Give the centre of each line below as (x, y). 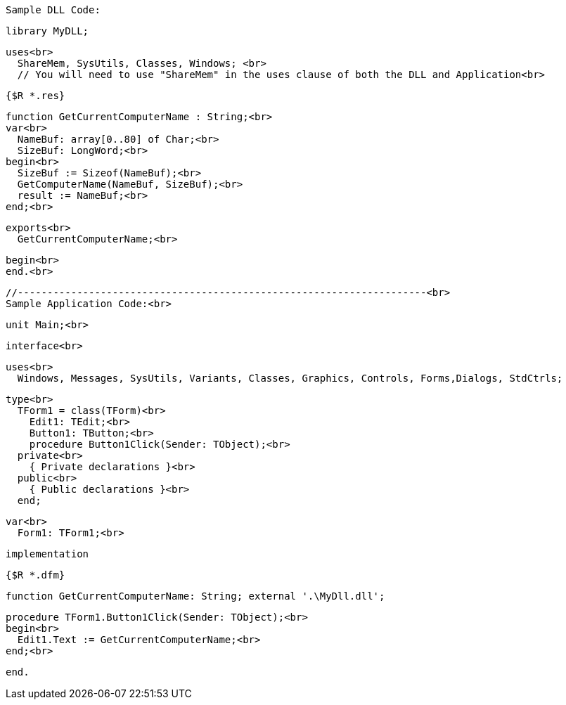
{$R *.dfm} (36, 575)
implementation (47, 554)
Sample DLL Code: (53, 10)
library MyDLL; (47, 31)
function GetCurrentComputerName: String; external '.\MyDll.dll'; (195, 596)
